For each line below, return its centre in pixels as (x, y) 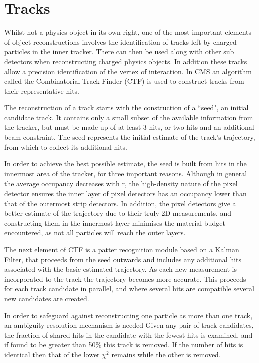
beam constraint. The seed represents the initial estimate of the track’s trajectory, (130, 137)
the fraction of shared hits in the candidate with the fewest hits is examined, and (128, 335)
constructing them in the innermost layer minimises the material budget (115, 222)
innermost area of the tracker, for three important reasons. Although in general (126, 173)
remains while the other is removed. (166, 354)
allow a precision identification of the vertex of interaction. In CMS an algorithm (128, 71)
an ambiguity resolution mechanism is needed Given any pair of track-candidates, (129, 325)
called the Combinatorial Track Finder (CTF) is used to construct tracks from (124, 81)
